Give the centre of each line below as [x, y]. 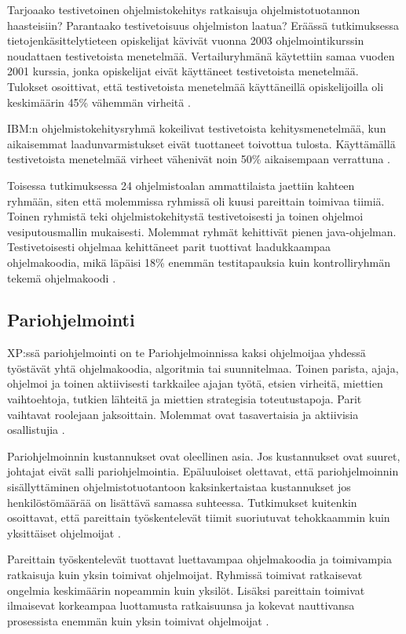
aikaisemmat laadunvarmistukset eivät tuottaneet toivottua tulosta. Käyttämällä [201, 143]
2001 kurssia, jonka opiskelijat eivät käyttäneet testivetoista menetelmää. [183, 71]
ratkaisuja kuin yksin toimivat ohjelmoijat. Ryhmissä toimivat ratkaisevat [185, 575]
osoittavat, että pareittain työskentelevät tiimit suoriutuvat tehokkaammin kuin [199, 517]
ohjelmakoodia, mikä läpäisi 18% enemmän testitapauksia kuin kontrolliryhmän [199, 262]
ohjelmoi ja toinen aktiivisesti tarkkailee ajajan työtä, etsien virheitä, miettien [195, 383]
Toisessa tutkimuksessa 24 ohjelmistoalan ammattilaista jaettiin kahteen [181, 185]
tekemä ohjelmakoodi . [62, 277]
